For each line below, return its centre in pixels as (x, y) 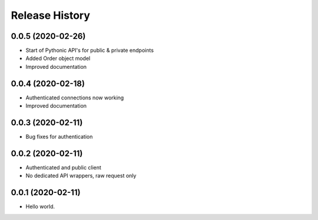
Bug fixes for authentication (59, 137)
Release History (51, 15)
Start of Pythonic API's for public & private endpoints (90, 51)
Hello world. (40, 206)
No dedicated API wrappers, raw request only (81, 176)
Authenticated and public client (63, 167)
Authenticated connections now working (75, 98)
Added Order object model (58, 58)
